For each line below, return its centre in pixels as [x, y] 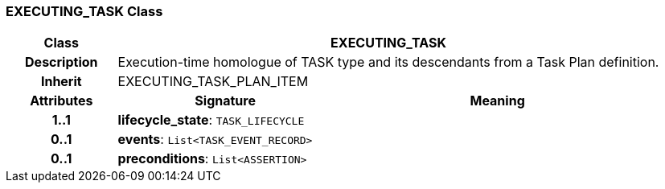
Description [62, 62]
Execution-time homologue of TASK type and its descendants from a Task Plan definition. [388, 62]
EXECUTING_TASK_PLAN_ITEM [213, 82]
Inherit [61, 82]
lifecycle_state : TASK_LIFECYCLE [211, 120]
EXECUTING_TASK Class [84, 11]
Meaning [497, 101]
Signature [225, 101]
